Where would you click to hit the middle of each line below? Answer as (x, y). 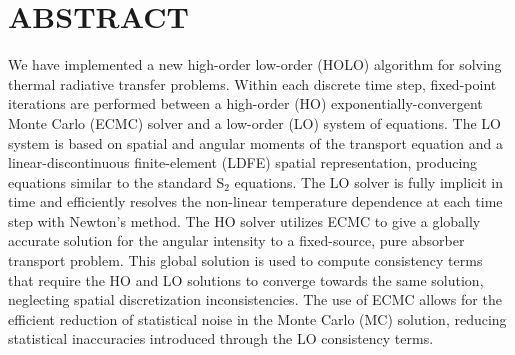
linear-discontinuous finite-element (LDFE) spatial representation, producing (243, 162)
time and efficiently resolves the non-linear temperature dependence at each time (255, 201)
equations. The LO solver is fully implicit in (368, 181)
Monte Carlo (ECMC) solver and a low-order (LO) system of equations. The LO (254, 122)
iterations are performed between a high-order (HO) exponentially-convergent (245, 103)
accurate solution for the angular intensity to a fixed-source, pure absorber (236, 240)
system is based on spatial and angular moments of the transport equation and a (255, 142)
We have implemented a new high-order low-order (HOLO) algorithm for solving (255, 64)
